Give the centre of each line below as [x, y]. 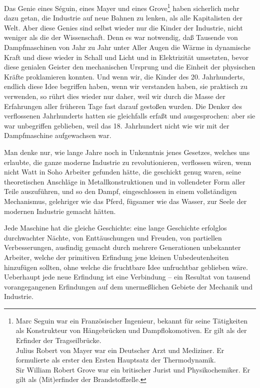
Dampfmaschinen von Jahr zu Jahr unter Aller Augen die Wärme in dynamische [127, 47]
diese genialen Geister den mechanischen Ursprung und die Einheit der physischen [130, 67]
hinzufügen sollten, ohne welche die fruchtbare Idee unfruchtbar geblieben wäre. [126, 267]
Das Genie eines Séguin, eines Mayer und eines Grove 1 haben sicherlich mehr [122, 7]
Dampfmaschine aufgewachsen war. [58, 135]
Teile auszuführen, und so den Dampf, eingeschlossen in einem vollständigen [120, 191]
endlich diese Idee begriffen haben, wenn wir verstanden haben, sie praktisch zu [126, 86]
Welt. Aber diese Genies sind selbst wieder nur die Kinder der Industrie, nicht [123, 27]
